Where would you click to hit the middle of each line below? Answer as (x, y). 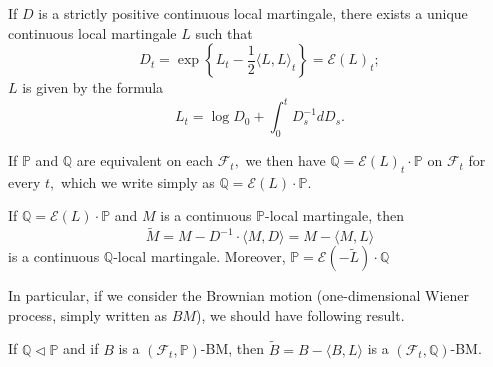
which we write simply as (137, 181)
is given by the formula (93, 87)
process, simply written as (88, 314)
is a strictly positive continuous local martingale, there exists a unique (253, 13)
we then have (285, 160)
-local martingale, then (334, 215)
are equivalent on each (145, 160)
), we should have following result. (300, 314)
